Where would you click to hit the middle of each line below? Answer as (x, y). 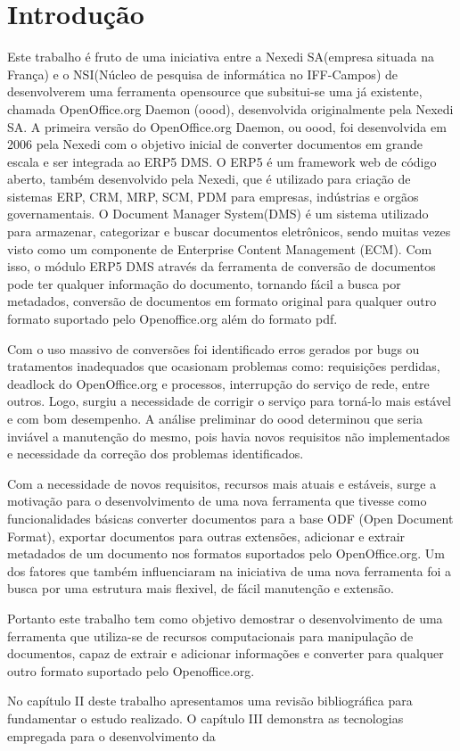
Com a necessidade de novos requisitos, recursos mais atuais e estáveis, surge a (222, 483)
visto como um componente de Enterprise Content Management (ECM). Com (220, 248)
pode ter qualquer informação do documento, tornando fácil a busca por (204, 283)
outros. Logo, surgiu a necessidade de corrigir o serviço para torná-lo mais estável (230, 401)
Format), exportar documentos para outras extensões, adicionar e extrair (206, 536)
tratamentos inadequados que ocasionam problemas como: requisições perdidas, (224, 366)
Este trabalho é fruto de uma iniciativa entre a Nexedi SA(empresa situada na (221, 57)
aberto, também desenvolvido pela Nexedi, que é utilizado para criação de (209, 179)
